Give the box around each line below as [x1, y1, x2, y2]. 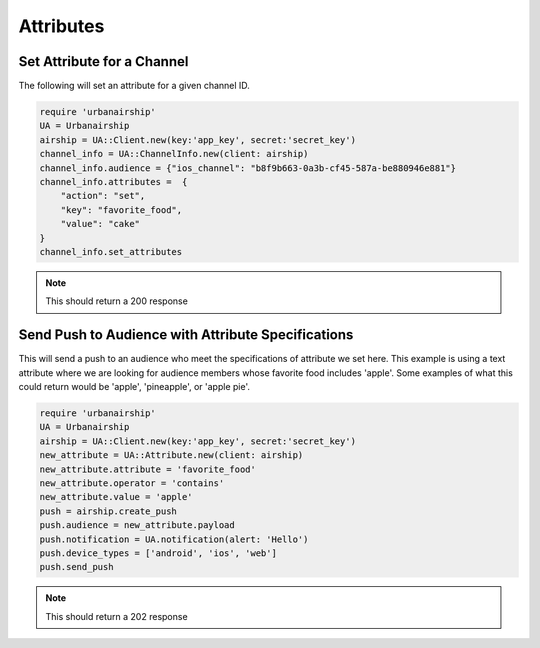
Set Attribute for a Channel [18, 53, 189, 70]
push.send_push [39, 561, 114, 573]
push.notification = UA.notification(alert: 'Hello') [39, 533, 309, 545]
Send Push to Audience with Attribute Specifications [18, 326, 354, 344]
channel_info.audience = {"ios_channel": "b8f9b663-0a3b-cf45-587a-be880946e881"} [39, 162, 457, 174]
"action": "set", [60, 190, 146, 202]
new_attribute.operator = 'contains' [39, 477, 225, 489]
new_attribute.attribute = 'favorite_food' [39, 463, 257, 475]
